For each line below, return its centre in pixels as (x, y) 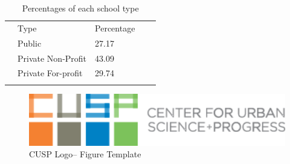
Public (30, 43)
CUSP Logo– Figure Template (85, 154)
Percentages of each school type (80, 8)
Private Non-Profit (52, 58)
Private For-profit (50, 73)
